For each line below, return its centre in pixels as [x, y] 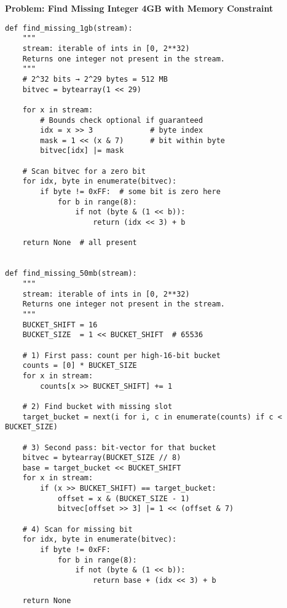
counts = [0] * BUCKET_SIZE [80, 366]
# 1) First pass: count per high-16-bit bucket [121, 355]
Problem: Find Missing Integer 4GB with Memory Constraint [139, 8]
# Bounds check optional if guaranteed [122, 120]
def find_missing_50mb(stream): [71, 274]
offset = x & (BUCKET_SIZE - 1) [124, 498]
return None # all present [80, 243]
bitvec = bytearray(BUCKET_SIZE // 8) [102, 458]
